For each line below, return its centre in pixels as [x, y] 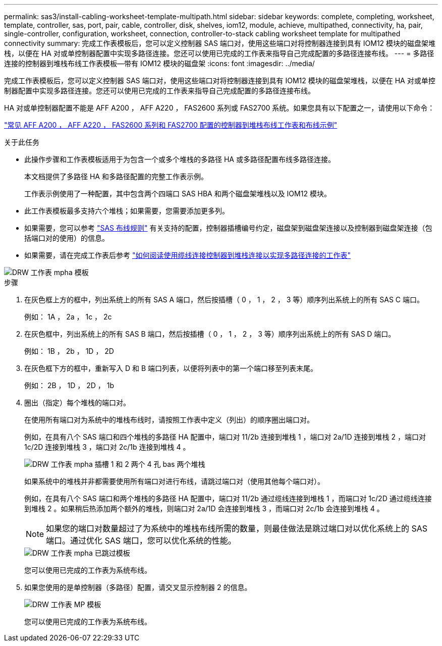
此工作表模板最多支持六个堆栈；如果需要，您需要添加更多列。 [127, 211]
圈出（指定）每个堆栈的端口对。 [77, 402]
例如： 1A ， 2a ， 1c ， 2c [68, 317]
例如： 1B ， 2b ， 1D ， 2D [69, 351]
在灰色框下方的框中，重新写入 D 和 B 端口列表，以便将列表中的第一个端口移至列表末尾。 [171, 368]
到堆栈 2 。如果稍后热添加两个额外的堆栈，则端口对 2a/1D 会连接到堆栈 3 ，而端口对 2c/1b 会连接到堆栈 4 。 [204, 508]
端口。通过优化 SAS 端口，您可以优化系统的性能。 [141, 541]
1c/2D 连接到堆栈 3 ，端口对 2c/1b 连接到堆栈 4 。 [107, 447]
